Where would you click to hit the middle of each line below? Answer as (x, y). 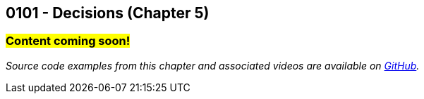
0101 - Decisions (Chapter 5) (108, 13)
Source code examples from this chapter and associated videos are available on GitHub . (213, 65)
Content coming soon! (68, 41)
